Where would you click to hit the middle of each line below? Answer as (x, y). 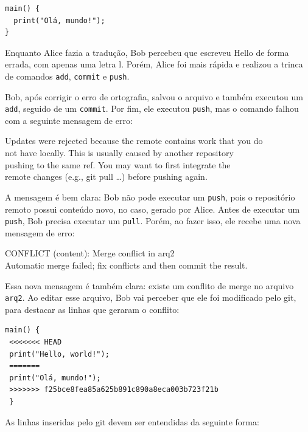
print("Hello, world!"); (59, 354)
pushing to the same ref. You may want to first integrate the (118, 164)
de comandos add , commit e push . (67, 76)
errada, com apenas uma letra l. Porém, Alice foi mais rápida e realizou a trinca (154, 64)
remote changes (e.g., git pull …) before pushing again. (106, 177)
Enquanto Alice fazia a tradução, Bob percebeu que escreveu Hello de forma (147, 52)
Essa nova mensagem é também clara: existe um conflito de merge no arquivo (149, 285)
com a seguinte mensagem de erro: (69, 120)
